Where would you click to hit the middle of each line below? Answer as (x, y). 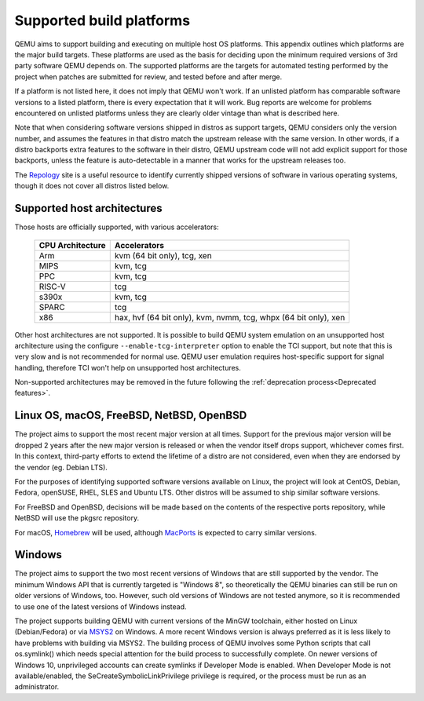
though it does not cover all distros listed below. (92, 186)
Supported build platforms (102, 20)
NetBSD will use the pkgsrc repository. (77, 518)
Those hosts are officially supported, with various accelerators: (117, 227)
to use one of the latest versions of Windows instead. (101, 606)
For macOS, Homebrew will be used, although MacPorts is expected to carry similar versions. (166, 532)
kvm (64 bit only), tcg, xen (163, 255)
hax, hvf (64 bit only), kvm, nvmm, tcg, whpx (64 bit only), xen (230, 317)
